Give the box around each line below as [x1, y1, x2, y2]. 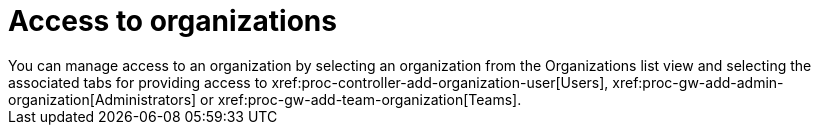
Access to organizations [8, 4, 337, 38]
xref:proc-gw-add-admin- [612, 73, 784, 91]
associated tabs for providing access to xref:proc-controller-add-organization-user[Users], [8, 73, 609, 91]
